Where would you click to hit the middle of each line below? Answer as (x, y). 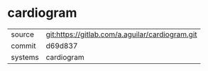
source (22, 34)
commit (23, 46)
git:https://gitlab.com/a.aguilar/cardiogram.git (121, 34)
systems (25, 57)
